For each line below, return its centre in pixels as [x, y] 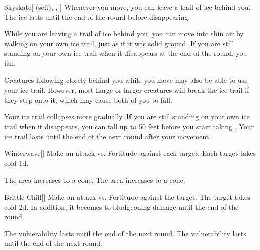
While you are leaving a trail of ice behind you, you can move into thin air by [124, 33]
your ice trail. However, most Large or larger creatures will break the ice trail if [127, 90]
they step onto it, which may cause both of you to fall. [88, 99]
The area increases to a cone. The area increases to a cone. [95, 180]
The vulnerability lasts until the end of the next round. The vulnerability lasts [125, 233]
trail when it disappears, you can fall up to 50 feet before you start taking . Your [129, 126]
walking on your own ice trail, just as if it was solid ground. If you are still [119, 43]
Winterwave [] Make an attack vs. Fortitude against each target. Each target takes [130, 153]
